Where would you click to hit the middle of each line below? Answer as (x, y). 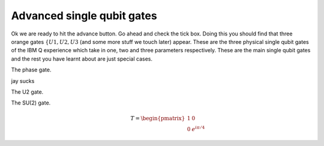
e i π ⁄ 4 (198, 129)
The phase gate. (31, 70)
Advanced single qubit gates (84, 16)
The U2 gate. (27, 92)
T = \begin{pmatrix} (158, 118)
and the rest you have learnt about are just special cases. (82, 59)
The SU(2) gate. (31, 103)
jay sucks (23, 81)
